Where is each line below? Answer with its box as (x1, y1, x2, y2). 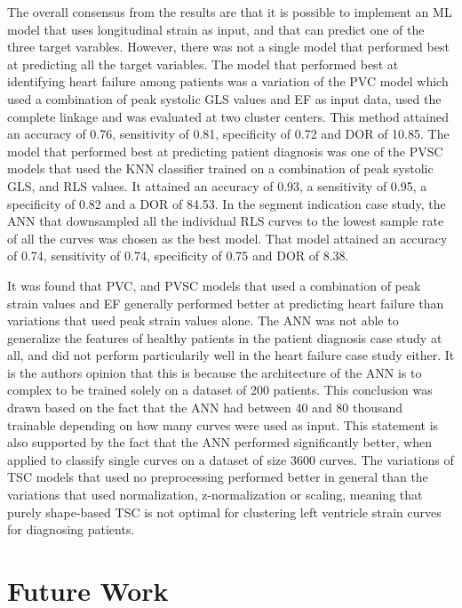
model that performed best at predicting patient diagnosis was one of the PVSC (7, 141, 443, 160)
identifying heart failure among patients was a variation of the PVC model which (7, 72, 449, 91)
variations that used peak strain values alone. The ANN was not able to (7, 311, 399, 330)
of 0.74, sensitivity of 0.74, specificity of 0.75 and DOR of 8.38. (7, 246, 349, 265)
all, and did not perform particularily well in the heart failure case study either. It (7, 346, 455, 364)
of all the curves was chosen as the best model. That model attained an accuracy (7, 228, 448, 247)
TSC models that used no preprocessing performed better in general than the (7, 468, 428, 486)
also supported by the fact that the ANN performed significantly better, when (7, 433, 432, 452)
